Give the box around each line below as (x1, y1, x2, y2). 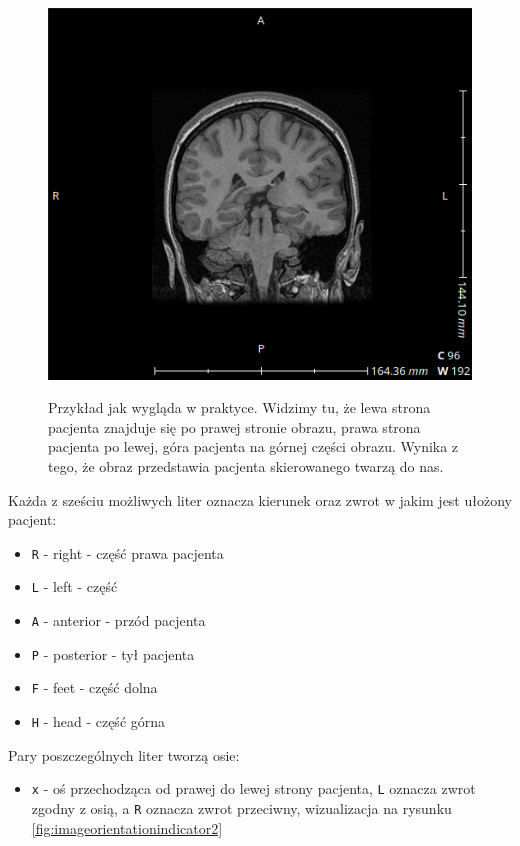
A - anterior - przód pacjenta (31, 610, 206, 631)
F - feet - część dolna (31, 677, 158, 698)
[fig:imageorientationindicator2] (31, 817, 223, 838)
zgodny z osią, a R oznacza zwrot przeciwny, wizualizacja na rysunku (31, 797, 452, 818)
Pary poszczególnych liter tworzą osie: (8, 744, 240, 765)
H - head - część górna (31, 711, 166, 732)
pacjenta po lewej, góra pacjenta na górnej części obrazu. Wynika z (48, 436, 459, 457)
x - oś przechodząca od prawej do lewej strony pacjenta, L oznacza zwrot (31, 778, 476, 799)
